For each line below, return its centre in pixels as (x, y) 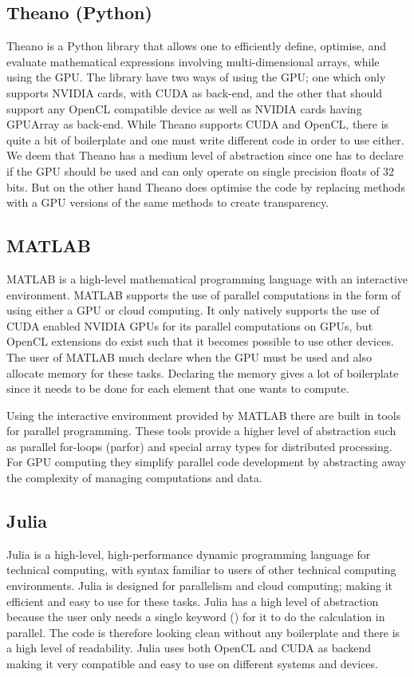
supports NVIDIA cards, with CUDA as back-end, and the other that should (195, 92)
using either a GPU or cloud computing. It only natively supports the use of (193, 310)
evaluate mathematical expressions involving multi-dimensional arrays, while (193, 61)
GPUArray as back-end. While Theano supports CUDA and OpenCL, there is (198, 124)
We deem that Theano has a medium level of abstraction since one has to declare (205, 155)
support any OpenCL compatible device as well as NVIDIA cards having (184, 108)
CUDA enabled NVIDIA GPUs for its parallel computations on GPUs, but (190, 325)
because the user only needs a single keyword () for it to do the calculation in (196, 617)
